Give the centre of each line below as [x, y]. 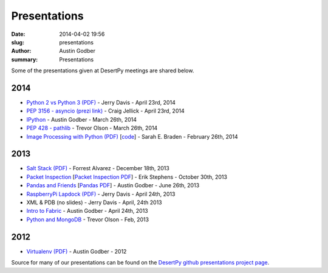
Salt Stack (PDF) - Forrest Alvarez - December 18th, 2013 [98, 168]
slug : [18, 42]
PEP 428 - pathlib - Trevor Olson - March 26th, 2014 [92, 128]
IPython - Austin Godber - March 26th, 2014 [81, 119]
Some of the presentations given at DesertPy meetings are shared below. [103, 71]
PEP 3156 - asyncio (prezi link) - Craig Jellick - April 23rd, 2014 [105, 111]
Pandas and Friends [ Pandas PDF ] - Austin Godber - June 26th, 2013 [113, 185]
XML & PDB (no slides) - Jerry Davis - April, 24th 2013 [94, 202]
